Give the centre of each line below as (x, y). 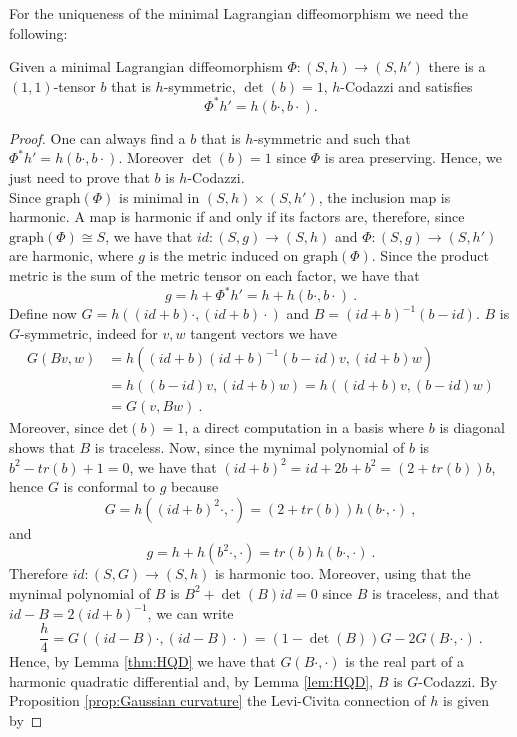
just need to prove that (79, 177)
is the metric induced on (224, 255)
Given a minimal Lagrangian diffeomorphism (146, 66)
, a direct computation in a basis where (304, 427)
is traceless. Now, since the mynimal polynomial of (249, 447)
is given (466, 700)
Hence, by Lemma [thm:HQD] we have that (142, 661)
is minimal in (159, 196)
